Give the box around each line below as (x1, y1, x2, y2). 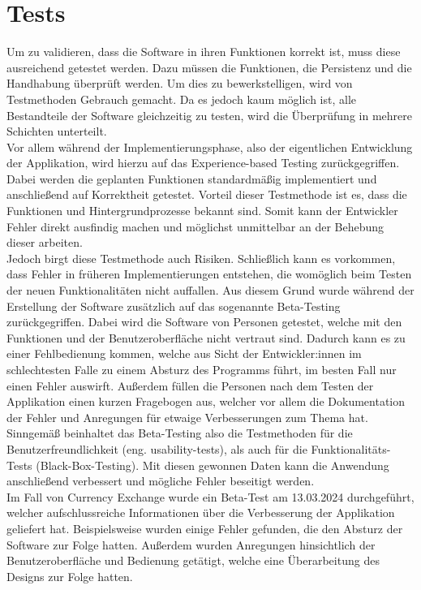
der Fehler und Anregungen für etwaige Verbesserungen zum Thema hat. (6, 408, 368, 425)
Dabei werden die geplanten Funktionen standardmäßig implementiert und (6, 170, 377, 187)
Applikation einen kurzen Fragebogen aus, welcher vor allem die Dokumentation (6, 393, 406, 410)
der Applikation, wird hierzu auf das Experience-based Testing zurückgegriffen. (6, 154, 400, 171)
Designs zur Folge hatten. (6, 567, 133, 584)
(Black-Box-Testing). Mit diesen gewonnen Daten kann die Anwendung (36, 456, 389, 473)
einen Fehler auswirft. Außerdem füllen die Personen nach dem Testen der (6, 377, 374, 394)
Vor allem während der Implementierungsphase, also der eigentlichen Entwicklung (6, 138, 413, 155)
